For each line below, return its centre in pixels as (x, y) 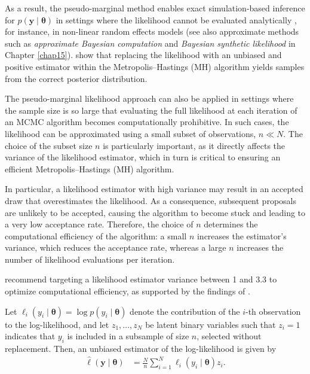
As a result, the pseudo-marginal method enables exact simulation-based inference (155, 8)
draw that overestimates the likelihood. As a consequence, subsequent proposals (151, 200)
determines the (231, 224)
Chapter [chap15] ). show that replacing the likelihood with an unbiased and (143, 55)
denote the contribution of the (185, 311)
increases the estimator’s (242, 235)
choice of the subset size (49, 145)
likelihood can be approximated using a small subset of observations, (131, 133)
